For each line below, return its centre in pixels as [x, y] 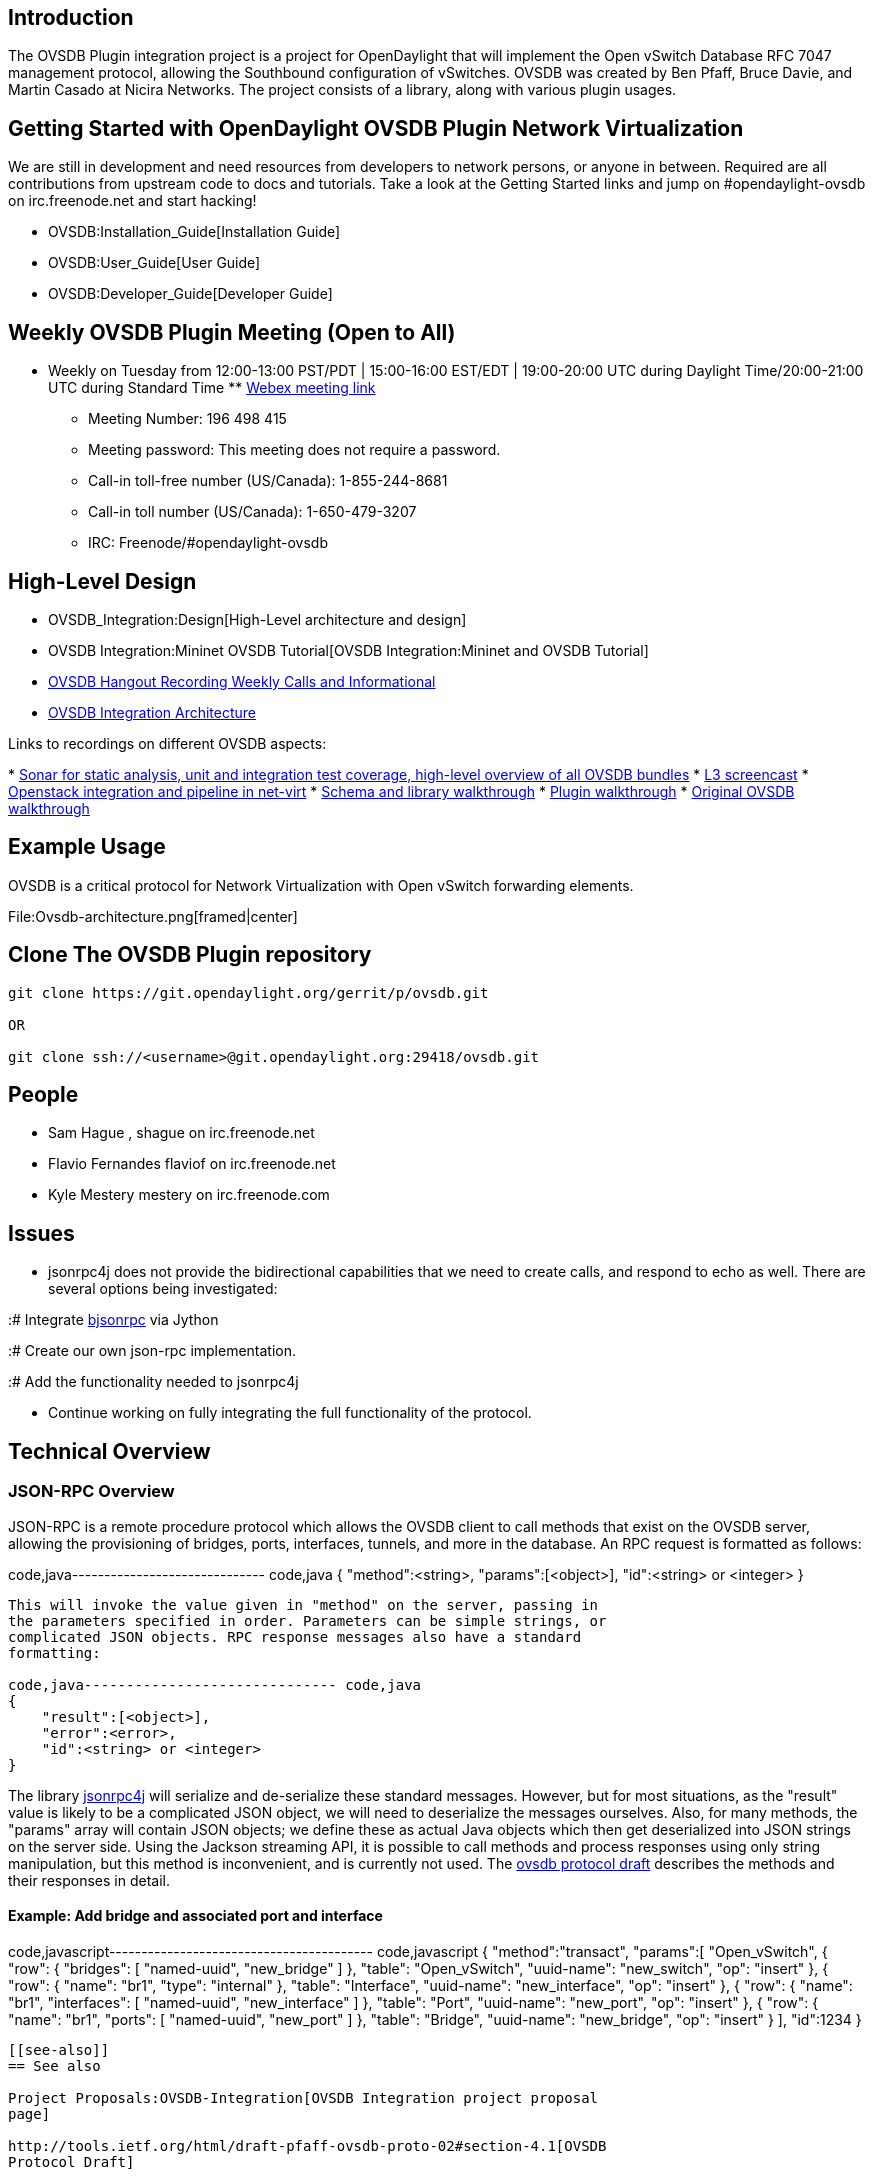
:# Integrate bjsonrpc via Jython [113, 1320]
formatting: [54, 1652]
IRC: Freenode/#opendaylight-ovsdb [208, 543]
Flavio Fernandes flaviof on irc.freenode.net [192, 1164]
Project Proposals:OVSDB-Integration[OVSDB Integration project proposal [303, 2097]
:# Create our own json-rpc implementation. [152, 1351]
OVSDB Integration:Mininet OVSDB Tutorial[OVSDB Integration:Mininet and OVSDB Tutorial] [348, 650]
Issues [41, 1233]
